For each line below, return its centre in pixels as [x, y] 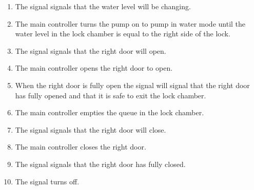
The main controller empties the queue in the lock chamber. [110, 112]
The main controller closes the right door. [81, 147]
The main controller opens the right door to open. [94, 68]
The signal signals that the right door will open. [91, 50]
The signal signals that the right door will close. [91, 129]
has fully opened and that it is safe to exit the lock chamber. [111, 95]
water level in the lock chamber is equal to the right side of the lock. [123, 34]
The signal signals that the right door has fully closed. [100, 164]
